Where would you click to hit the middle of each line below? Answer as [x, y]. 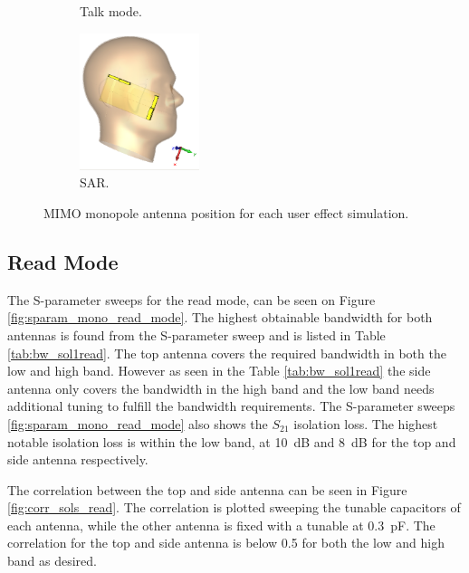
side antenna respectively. [78, 459]
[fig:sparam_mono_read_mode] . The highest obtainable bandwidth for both [220, 317]
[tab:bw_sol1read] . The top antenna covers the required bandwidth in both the [227, 353]
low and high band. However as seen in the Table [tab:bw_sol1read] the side [219, 371]
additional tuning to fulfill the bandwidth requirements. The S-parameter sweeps [231, 406]
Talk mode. [111, 11]
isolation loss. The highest [366, 423]
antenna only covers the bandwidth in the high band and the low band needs [221, 388]
